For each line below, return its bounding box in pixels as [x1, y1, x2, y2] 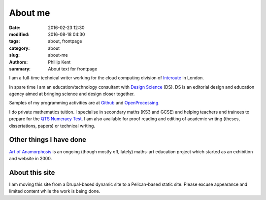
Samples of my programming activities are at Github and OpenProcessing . [9, 100, 160, 106]
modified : [9, 31, 30, 37]
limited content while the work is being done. [9, 188, 100, 194]
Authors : [9, 59, 28, 65]
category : [9, 45, 30, 51]
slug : [9, 52, 20, 58]
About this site [9, 168, 55, 177]
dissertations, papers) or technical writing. [9, 123, 96, 129]
